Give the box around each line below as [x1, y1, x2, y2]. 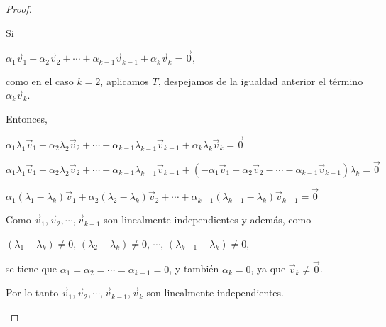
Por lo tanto [6, 285, 59, 300]
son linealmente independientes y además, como [104, 212, 311, 227]
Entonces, [6, 111, 48, 126]
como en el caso [6, 73, 74, 88]
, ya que [250, 261, 286, 276]
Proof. [6, 1, 32, 16]
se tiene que [6, 261, 57, 276]
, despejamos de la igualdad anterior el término [158, 73, 363, 88]
